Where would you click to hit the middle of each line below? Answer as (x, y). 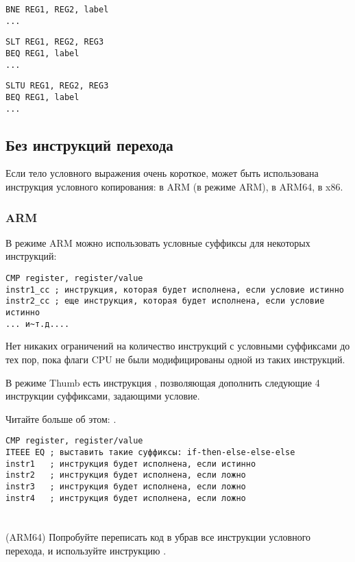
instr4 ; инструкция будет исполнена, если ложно (126, 498)
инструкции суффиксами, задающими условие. (103, 396)
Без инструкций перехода (89, 144)
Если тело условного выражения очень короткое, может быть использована (162, 173)
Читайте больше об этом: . (61, 418)
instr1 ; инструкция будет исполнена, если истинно (131, 464)
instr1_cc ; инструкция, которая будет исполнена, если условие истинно (175, 290)
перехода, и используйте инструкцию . (86, 551)
